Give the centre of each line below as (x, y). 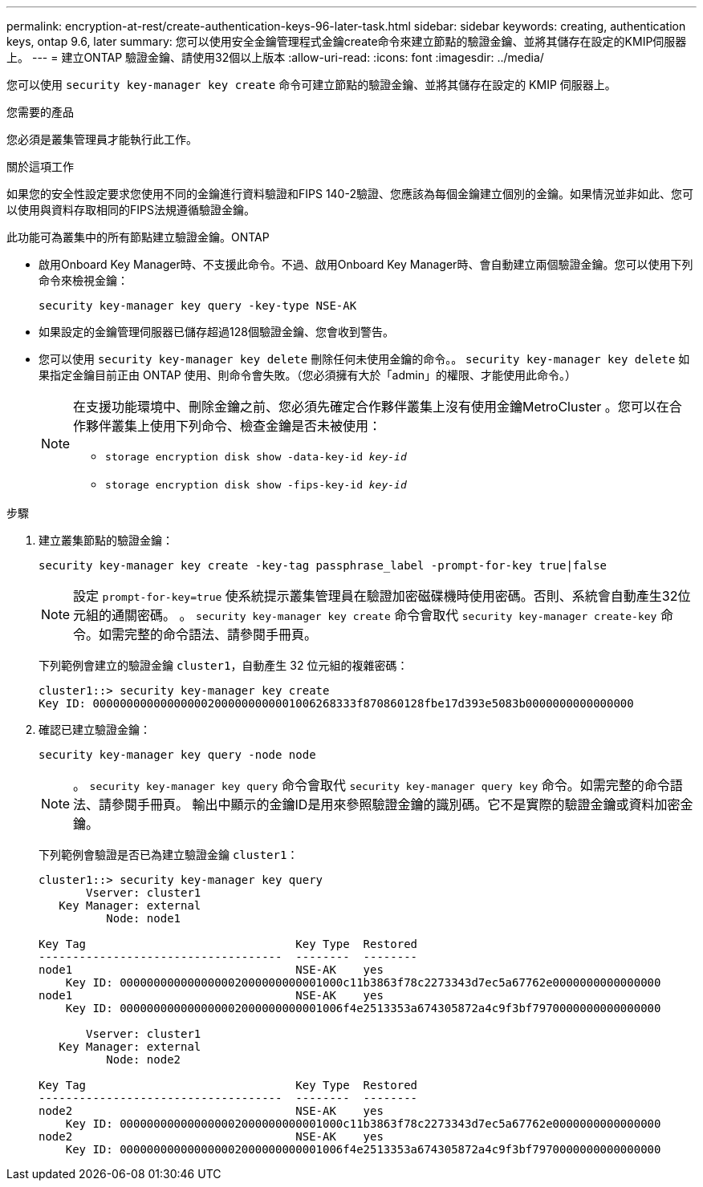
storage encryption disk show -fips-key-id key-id (256, 485)
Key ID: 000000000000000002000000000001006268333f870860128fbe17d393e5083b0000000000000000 (336, 703)
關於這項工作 (40, 166)
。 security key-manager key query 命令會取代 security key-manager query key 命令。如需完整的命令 (372, 785)
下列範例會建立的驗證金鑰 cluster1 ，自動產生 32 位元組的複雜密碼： (223, 665)
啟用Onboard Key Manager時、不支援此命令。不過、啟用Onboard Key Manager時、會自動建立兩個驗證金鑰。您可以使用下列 (366, 264)
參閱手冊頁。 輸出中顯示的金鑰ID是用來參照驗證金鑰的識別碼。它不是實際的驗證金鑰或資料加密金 (402, 804)
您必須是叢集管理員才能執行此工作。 (102, 139)
